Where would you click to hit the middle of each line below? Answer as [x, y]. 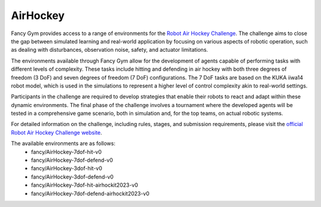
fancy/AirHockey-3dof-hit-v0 [67, 168]
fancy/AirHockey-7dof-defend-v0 [72, 160]
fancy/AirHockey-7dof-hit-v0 [67, 152]
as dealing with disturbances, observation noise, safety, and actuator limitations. [109, 50]
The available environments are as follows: [63, 143]
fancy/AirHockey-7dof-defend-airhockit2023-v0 [90, 193]
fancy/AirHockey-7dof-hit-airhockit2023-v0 [85, 185]
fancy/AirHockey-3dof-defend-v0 [73, 177]
